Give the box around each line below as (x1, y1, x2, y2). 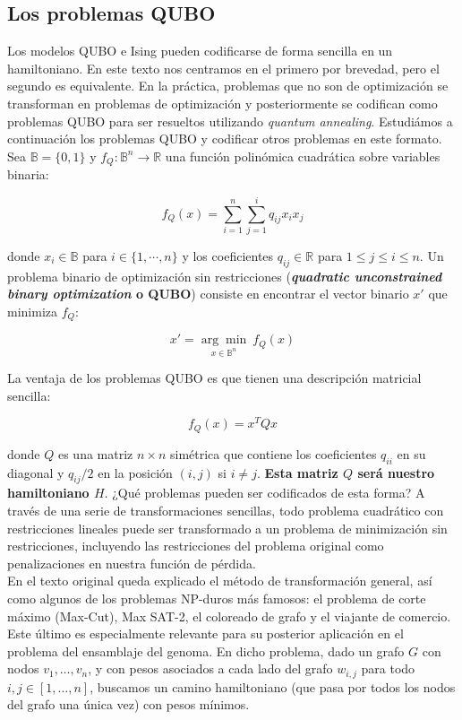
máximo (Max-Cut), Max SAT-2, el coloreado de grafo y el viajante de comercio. (7, 606, 451, 625)
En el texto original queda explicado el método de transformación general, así (7, 571, 432, 590)
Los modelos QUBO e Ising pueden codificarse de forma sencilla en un (7, 41, 393, 60)
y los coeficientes (182, 246, 274, 265)
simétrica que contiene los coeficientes (170, 444, 377, 463)
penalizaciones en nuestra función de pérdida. (7, 553, 256, 572)
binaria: (7, 165, 49, 184)
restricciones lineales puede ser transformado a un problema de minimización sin (7, 518, 448, 537)
